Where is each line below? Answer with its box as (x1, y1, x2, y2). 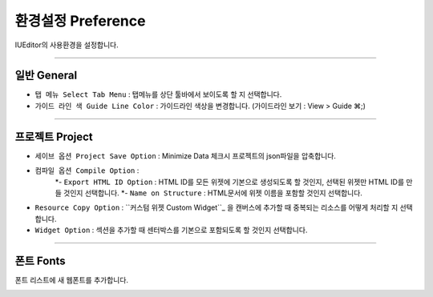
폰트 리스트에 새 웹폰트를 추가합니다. (14, 275, 128, 284)
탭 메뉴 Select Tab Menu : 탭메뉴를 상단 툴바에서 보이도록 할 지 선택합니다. (34, 90, 282, 99)
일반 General (14, 69, 78, 82)
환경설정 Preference (14, 12, 146, 30)
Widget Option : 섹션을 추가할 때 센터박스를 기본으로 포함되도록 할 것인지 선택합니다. (34, 225, 308, 235)
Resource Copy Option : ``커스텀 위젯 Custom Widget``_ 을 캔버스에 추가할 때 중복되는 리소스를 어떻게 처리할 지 (34, 203, 399, 212)
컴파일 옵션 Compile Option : (34, 166, 140, 175)
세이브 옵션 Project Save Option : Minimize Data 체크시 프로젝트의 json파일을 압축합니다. (34, 151, 337, 160)
